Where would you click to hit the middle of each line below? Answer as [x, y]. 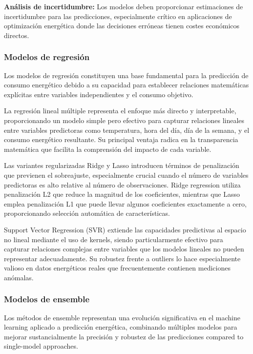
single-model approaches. [41, 346]
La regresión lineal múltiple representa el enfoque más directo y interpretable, [120, 111]
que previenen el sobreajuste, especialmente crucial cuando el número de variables [126, 175]
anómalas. [19, 277]
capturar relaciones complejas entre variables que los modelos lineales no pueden [124, 249]
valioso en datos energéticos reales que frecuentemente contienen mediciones [117, 268]
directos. [17, 35]
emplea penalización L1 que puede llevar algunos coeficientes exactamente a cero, [125, 203]
